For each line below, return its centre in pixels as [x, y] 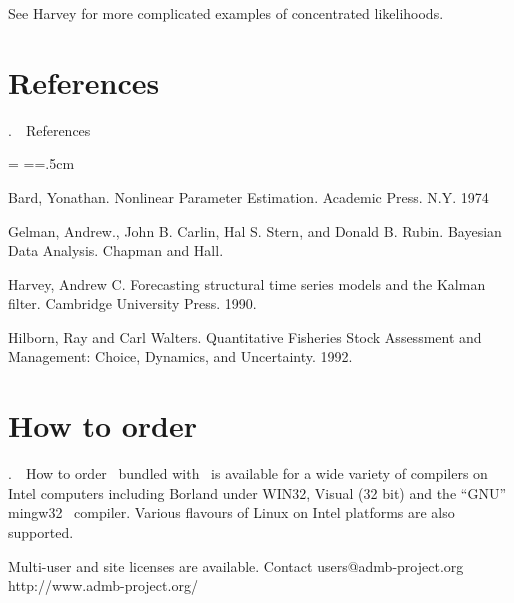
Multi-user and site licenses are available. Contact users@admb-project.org [236, 565]
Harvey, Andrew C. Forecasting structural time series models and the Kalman [247, 283]
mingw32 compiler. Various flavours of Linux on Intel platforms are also [231, 512]
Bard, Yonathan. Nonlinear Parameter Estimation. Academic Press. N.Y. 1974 [248, 196]
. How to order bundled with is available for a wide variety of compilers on [248, 473]
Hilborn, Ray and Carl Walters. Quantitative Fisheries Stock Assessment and [245, 336]
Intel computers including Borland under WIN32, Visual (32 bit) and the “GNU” [257, 492]
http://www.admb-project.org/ [103, 585]
